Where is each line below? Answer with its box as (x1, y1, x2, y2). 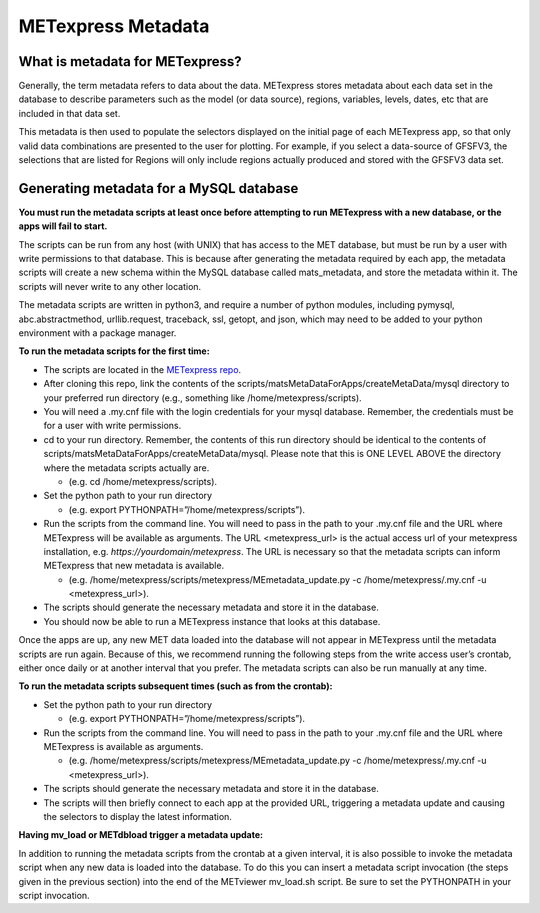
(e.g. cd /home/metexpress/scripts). (68, 475, 218, 487)
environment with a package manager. (18, 327, 177, 339)
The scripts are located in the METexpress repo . (43, 363, 242, 375)
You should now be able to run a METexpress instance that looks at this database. (43, 615, 381, 627)
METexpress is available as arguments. (43, 740, 204, 752)
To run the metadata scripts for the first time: (18, 345, 210, 357)
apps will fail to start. (18, 220, 108, 232)
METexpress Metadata (18, 15, 210, 37)
